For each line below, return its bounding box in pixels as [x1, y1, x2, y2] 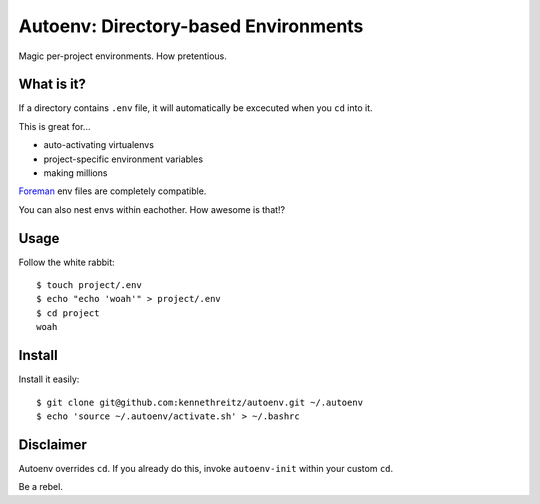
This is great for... [18, 120, 91, 132]
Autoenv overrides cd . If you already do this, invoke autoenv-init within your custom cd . [18, 462, 394, 474]
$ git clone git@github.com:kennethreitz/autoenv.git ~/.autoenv [36, 396, 364, 408]
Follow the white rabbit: [18, 256, 115, 268]
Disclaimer [18, 436, 87, 453]
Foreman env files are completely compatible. [18, 185, 207, 197]
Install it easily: [18, 373, 80, 385]
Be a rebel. [18, 481, 64, 493]
